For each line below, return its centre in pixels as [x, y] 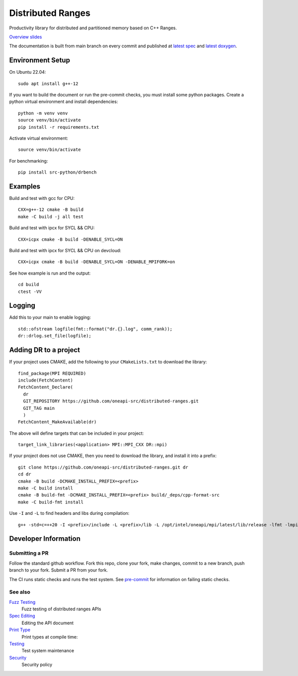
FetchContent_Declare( [46, 387]
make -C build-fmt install [51, 502]
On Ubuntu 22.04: [28, 72]
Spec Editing [22, 616]
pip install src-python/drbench [57, 172]
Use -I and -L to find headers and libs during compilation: [69, 513]
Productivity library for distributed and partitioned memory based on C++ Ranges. [93, 28]
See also [20, 592]
